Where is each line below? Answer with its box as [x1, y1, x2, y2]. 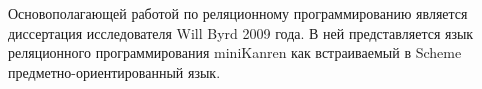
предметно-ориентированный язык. [8, 61, 221, 82]
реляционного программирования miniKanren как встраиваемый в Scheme [8, 42, 462, 63]
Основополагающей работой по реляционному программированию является [8, 3, 468, 23]
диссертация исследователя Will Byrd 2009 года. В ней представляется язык [8, 22, 474, 43]
